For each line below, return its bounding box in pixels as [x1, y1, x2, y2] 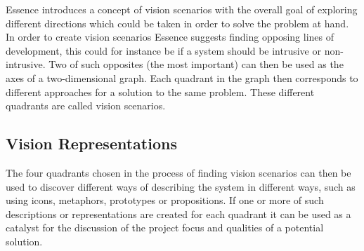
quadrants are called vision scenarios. [6, 98, 166, 113]
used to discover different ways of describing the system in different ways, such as [6, 179, 356, 194]
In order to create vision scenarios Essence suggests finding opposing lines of [6, 29, 334, 44]
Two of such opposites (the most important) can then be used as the [48, 57, 344, 72]
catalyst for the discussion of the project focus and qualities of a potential [6, 220, 324, 235]
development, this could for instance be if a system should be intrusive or [6, 43, 321, 57]
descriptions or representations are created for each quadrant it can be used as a [6, 206, 351, 221]
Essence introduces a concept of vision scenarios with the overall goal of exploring [6, 2, 358, 16]
